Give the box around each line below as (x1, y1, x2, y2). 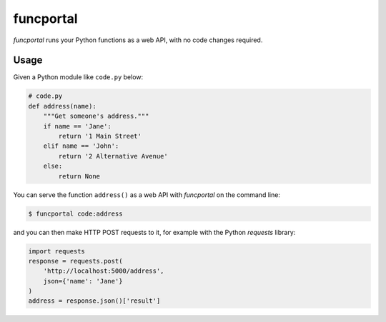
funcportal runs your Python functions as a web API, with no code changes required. (13, 36, 263, 44)
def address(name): (28, 102, 96, 110)
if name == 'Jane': (43, 122, 112, 130)
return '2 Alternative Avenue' (58, 152, 168, 160)
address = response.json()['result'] (28, 297, 161, 305)
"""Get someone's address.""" (43, 112, 149, 121)
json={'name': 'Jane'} (43, 277, 123, 285)
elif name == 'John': (43, 142, 119, 150)
